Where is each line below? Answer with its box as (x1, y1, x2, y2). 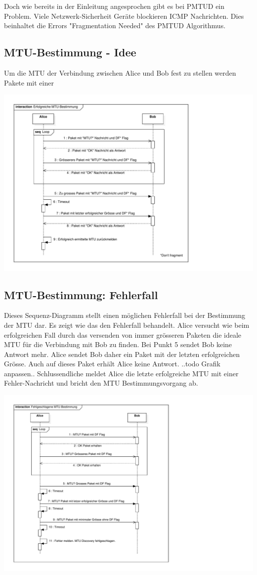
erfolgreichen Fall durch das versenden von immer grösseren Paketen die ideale (4, 329, 242, 340)
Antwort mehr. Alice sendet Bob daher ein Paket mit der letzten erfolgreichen (4, 349, 240, 359)
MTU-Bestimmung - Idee (4, 44, 136, 60)
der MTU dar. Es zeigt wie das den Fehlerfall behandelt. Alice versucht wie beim (4, 319, 250, 330)
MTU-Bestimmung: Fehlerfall (4, 287, 158, 302)
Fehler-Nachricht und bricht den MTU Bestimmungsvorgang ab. (4, 378, 198, 388)
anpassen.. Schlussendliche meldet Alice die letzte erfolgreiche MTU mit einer (4, 368, 239, 378)
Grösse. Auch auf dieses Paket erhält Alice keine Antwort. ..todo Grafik (4, 358, 220, 369)
